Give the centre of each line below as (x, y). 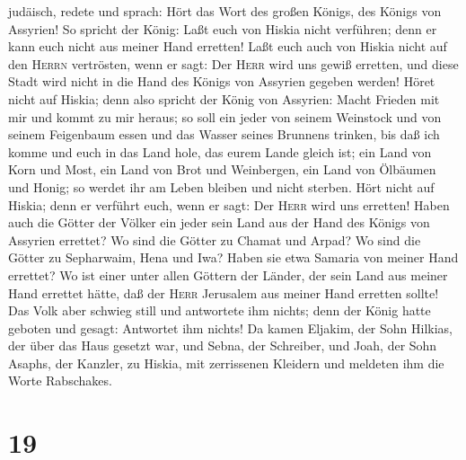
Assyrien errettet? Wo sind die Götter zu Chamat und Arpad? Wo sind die (215, 239)
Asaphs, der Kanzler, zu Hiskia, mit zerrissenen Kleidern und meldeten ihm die (226, 363)
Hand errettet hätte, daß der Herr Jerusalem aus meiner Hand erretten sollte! (224, 292)
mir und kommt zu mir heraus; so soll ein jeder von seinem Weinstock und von (225, 116)
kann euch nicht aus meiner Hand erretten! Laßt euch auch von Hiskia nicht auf (228, 46)
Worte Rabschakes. (60, 380)
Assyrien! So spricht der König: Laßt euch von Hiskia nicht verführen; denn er (223, 28)
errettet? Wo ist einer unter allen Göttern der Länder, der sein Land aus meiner (228, 274)
